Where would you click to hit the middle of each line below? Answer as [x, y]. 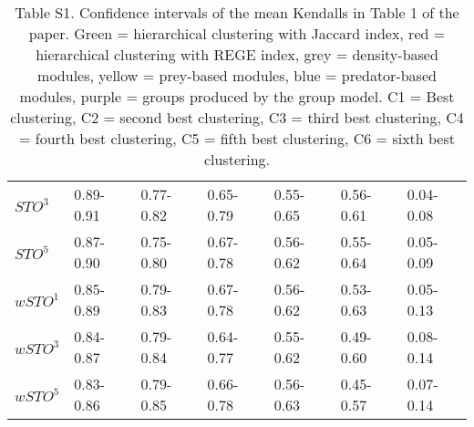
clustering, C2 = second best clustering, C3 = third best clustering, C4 [237, 117]
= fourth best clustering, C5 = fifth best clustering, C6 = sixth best [237, 138]
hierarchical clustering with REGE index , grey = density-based [237, 54]
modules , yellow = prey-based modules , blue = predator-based [237, 75]
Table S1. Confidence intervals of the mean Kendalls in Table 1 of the [237, 12]
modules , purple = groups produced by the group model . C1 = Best [237, 96]
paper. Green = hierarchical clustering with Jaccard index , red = [237, 33]
